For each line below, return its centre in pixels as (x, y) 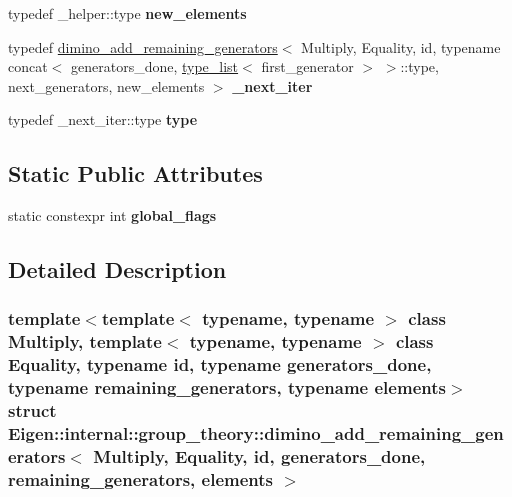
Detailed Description (117, 269)
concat (28, 66)
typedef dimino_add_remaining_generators (143, 46)
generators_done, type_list (154, 66)
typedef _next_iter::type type (103, 119)
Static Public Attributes (135, 173)
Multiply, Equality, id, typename (401, 46)
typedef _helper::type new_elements (127, 13)
